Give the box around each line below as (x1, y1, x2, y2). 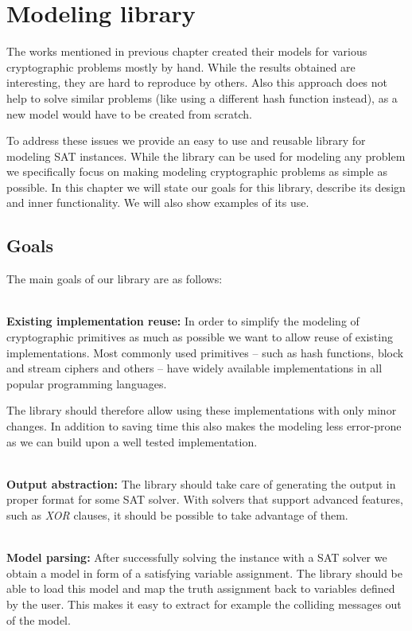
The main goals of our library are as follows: (6, 271, 223, 287)
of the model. (6, 611, 71, 628)
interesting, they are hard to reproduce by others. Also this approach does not (6, 74, 388, 91)
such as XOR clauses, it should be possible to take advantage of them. (6, 506, 348, 523)
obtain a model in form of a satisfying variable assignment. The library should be (6, 564, 402, 581)
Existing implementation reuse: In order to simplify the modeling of (6, 313, 360, 329)
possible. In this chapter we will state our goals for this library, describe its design (6, 178, 406, 195)
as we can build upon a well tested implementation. (6, 433, 258, 450)
